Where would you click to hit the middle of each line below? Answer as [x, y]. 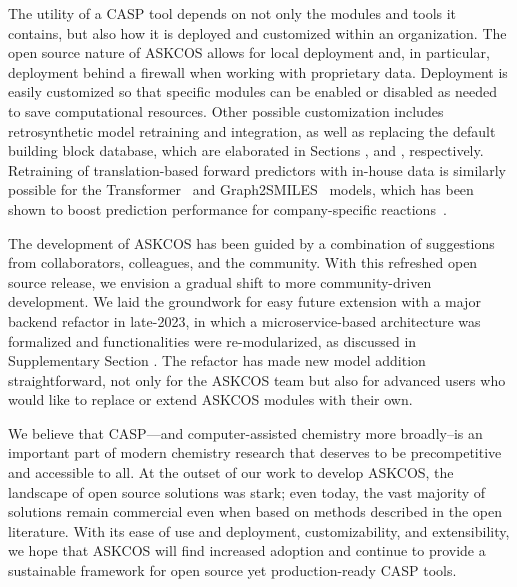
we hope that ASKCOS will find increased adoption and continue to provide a [247, 550]
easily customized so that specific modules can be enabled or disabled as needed [252, 91]
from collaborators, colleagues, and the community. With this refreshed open [243, 262]
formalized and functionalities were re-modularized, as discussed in [212, 340]
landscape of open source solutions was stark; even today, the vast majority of [247, 491]
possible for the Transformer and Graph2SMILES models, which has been [241, 189]
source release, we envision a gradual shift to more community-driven [220, 281]
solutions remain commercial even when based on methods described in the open [255, 511]
